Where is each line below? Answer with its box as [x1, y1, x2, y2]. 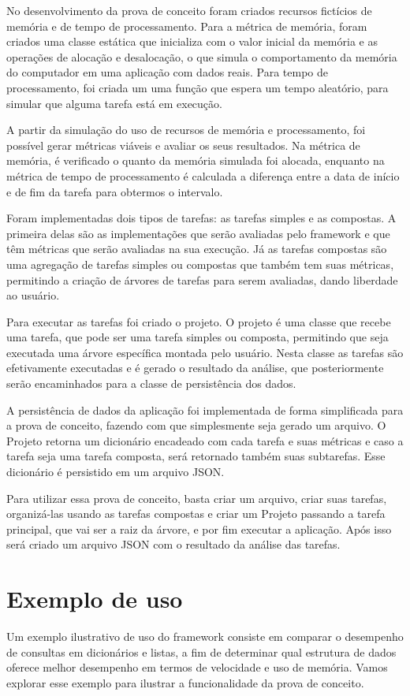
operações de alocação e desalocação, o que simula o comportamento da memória [6, 48, 397, 65]
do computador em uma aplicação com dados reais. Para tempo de [6, 64, 328, 80]
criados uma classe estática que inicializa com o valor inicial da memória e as [6, 33, 378, 50]
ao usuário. [6, 287, 60, 303]
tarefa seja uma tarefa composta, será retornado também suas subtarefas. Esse [6, 448, 386, 464]
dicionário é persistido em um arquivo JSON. [6, 463, 225, 480]
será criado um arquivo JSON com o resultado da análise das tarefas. [6, 536, 341, 553]
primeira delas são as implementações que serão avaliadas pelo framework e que [6, 225, 390, 241]
